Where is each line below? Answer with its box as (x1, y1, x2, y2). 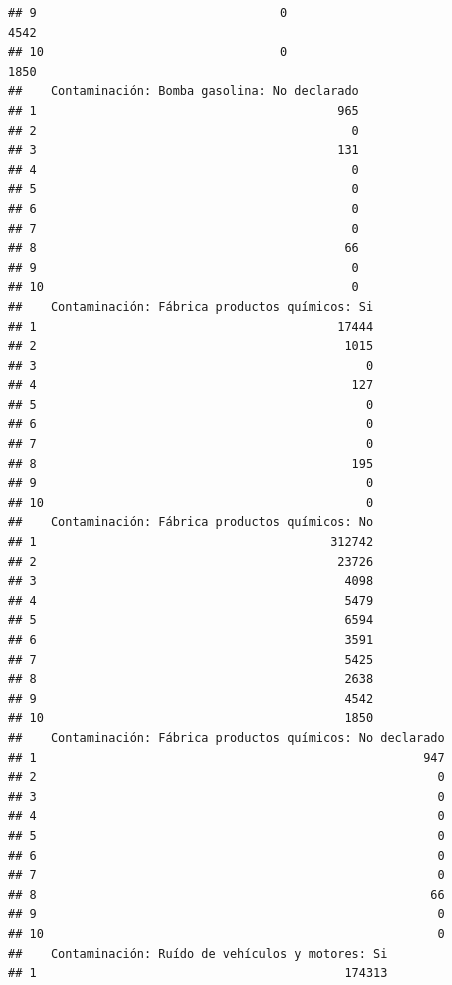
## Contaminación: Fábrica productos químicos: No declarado (8, 730, 445, 745)
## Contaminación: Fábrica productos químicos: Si (8, 299, 374, 314)
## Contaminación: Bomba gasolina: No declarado (8, 84, 359, 99)
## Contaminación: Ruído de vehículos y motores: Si (8, 946, 388, 961)
